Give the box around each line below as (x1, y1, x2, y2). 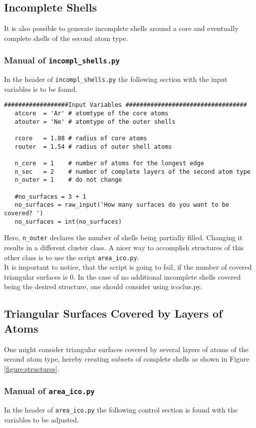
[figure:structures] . (4, 363, 59, 374)
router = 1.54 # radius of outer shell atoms (14, 143, 172, 150)
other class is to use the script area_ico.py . (4, 252, 139, 262)
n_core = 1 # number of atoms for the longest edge (14, 160, 204, 167)
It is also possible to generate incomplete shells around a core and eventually (4, 23, 239, 33)
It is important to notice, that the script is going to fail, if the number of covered (4, 262, 252, 272)
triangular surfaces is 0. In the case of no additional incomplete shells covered (4, 271, 241, 282)
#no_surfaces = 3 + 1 (14, 193, 86, 200)
